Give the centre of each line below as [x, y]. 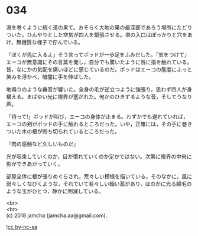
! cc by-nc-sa [22, 227]
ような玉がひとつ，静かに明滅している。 [55, 191]
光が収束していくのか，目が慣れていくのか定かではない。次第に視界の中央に [99, 156]
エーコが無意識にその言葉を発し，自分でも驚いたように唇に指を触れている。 [99, 62]
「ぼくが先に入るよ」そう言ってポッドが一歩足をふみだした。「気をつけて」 [98, 54]
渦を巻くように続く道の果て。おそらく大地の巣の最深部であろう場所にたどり [99, 27]
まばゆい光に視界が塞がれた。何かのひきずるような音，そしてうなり [109, 96]
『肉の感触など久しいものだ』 [42, 144]
